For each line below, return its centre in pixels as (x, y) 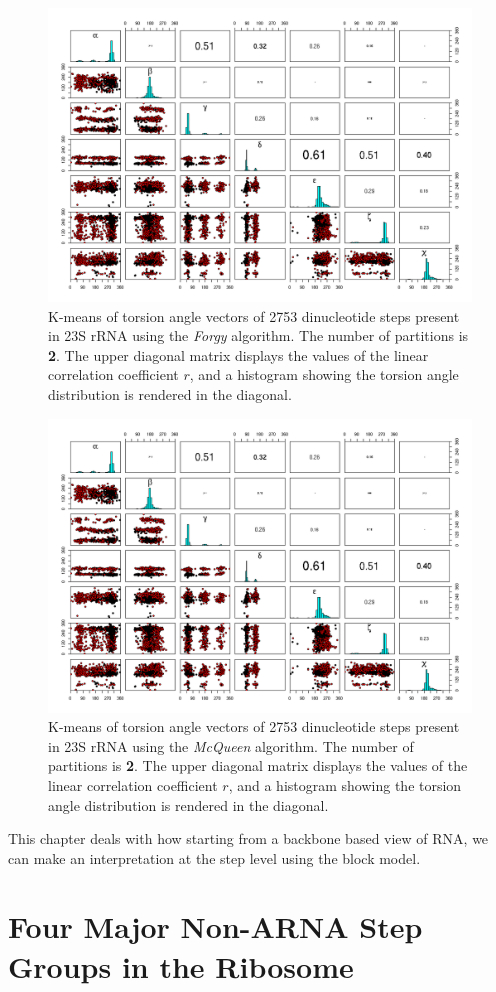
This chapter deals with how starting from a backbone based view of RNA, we (248, 838)
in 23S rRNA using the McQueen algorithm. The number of (231, 745)
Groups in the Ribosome (181, 965)
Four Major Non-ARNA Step (215, 926)
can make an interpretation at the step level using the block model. (214, 857)
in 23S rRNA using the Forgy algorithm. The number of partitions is (258, 335)
